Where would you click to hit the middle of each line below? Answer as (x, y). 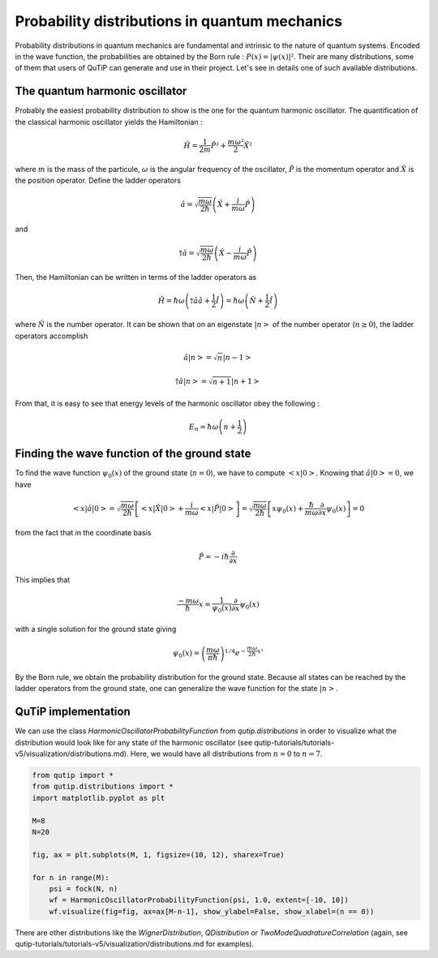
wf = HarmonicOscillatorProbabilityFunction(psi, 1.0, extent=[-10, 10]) (199, 900)
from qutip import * (73, 775)
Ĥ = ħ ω (172, 301)
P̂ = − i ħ (215, 556)
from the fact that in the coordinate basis (83, 533)
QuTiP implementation (73, 712)
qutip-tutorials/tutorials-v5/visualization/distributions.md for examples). (135, 944)
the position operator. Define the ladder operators (98, 180)
